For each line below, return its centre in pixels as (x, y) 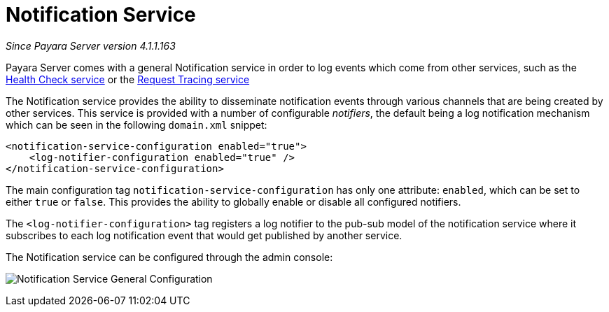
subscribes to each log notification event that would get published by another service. (204, 235)
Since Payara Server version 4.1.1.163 (91, 45)
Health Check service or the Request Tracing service (128, 79)
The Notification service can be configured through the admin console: (169, 257)
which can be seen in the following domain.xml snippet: (136, 125)
